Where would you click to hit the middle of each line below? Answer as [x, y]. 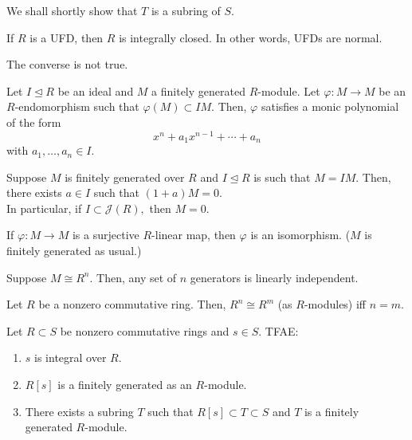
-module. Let [289, 90]
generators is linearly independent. [274, 277]
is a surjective [106, 235]
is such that [282, 177]
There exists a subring [79, 411]
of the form [34, 122]
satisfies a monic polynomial [330, 106]
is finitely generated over [125, 177]
